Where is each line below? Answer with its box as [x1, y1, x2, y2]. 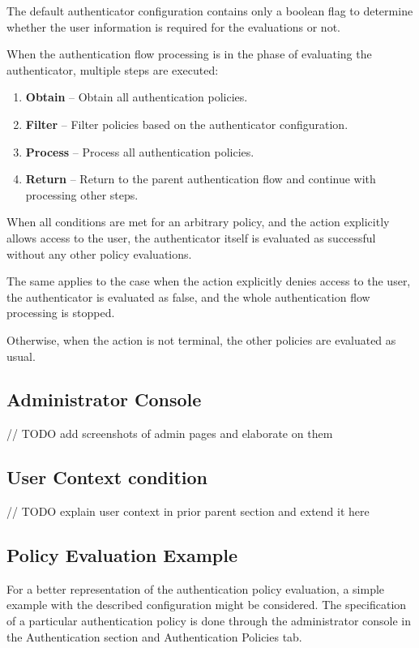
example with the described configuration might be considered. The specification [6, 596, 407, 613]
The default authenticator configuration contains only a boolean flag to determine [6, 2, 413, 19]
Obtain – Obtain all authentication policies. [25, 88, 248, 105]
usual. [6, 347, 36, 364]
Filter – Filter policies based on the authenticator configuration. [25, 115, 348, 132]
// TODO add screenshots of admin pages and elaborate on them [6, 425, 333, 442]
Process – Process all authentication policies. [25, 143, 254, 160]
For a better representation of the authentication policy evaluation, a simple [6, 580, 385, 597]
